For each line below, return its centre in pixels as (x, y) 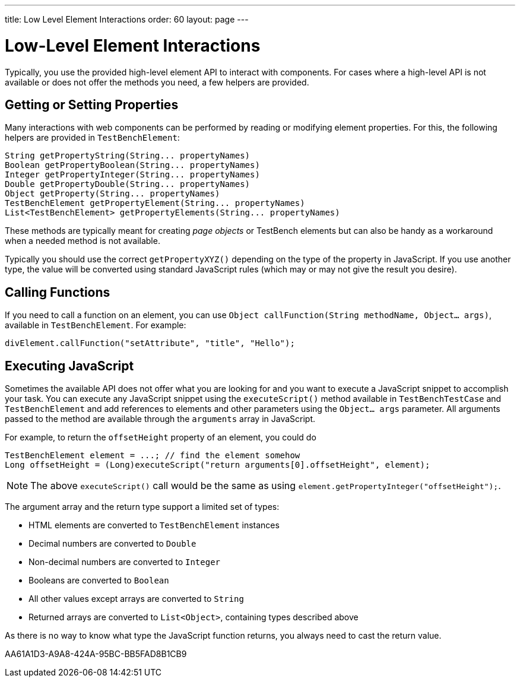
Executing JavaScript (69, 366)
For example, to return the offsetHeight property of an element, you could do (161, 437)
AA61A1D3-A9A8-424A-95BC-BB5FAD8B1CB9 (96, 654)
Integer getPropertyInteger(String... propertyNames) (132, 175)
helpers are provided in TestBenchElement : (92, 138)
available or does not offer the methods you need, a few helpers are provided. (157, 82)
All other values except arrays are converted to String (136, 599)
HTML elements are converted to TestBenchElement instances (154, 525)
